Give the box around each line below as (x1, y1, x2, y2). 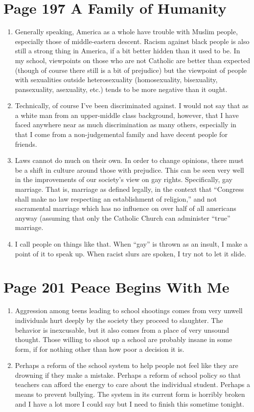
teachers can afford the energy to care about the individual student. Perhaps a (15, 379, 250, 389)
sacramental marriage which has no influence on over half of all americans (15, 203, 236, 213)
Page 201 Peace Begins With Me (3, 277, 230, 297)
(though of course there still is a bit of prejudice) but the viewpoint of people (15, 65, 247, 75)
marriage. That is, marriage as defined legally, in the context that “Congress (15, 184, 244, 194)
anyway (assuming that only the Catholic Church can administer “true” (15, 212, 231, 223)
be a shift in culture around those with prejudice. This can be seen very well (15, 164, 244, 175)
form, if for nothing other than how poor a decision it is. (15, 343, 185, 354)
